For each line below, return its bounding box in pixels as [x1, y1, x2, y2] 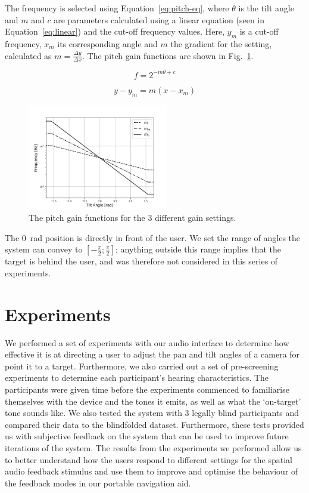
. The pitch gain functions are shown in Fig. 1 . [82, 49, 254, 61]
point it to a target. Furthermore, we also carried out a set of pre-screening [5, 359, 279, 372]
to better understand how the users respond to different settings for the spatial [5, 453, 292, 466]
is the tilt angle [238, 2, 294, 14]
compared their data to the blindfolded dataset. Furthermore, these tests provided [5, 418, 304, 430]
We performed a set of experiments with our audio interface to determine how [5, 336, 289, 349]
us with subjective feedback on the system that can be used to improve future [5, 430, 289, 442]
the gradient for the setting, [170, 37, 272, 50]
